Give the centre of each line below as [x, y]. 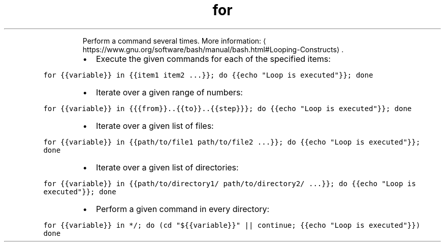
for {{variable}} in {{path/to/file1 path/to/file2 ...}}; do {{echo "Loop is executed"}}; [232, 142]
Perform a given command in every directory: [183, 209]
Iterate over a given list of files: [155, 126]
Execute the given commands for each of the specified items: [213, 59]
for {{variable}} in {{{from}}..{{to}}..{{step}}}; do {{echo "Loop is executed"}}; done [228, 108]
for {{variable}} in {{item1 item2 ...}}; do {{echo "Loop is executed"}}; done [208, 75]
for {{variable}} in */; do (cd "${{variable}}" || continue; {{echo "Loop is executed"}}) [232, 225]
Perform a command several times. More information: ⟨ [174, 41]
